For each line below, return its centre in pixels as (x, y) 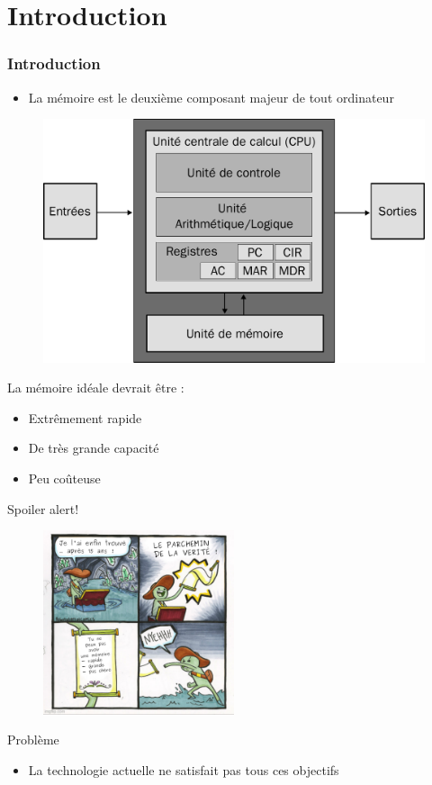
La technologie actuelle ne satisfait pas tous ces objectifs (184, 769)
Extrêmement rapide (85, 417)
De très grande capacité (94, 448)
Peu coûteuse (64, 478)
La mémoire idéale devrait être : (96, 388)
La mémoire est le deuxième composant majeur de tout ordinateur (211, 97)
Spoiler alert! (43, 508)
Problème (33, 740)
